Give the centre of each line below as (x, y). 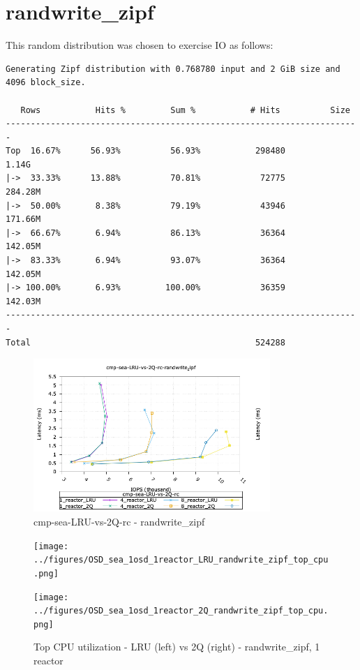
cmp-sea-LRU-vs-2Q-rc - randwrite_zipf (119, 521)
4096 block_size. (46, 83)
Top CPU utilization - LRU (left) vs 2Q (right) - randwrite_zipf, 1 (177, 647)
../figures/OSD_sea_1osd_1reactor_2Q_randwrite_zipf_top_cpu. (181, 611)
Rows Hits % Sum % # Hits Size (185, 110)
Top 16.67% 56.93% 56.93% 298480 (145, 151)
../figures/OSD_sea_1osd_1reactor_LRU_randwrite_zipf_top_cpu (181, 560)
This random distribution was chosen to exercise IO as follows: (140, 45)
